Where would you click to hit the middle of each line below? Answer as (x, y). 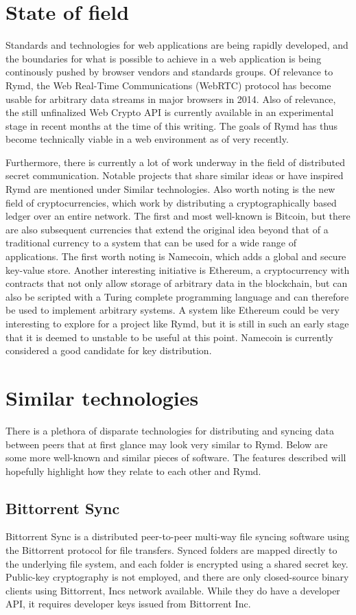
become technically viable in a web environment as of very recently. (147, 139)
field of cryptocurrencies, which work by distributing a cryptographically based (171, 202)
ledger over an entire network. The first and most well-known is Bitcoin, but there (178, 216)
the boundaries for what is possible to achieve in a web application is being (164, 58)
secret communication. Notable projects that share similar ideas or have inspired (175, 175)
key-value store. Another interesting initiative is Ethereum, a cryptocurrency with (178, 269)
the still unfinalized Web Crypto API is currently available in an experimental (170, 112)
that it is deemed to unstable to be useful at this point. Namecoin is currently (169, 337)
